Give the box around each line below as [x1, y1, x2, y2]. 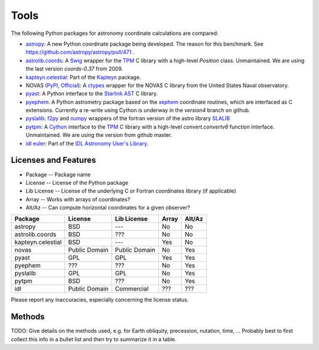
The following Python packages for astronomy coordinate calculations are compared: [11, 30, 219, 37]
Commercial [115, 285, 149, 293]
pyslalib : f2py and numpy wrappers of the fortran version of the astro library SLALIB [25, 115, 230, 122]
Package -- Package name [25, 171, 91, 178]
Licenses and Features [11, 155, 96, 165]
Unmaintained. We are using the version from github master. [25, 131, 172, 139]
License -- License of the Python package [25, 179, 129, 186]
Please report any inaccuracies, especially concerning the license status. [11, 296, 189, 303]
